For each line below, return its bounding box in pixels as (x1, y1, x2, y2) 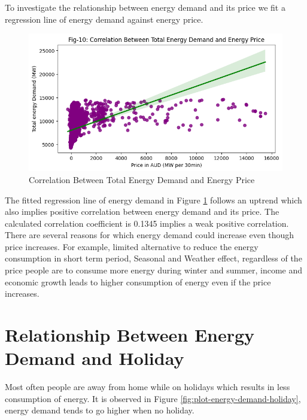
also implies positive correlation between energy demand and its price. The (5, 205, 279, 218)
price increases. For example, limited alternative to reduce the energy (5, 240, 259, 252)
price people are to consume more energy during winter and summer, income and (5, 264, 303, 276)
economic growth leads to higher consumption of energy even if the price (5, 275, 271, 288)
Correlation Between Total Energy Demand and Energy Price (29, 173, 255, 185)
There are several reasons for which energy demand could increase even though (5, 229, 294, 241)
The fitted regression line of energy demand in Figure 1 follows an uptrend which (5, 193, 302, 206)
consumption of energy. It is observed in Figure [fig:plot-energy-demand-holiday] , (5, 392, 301, 404)
